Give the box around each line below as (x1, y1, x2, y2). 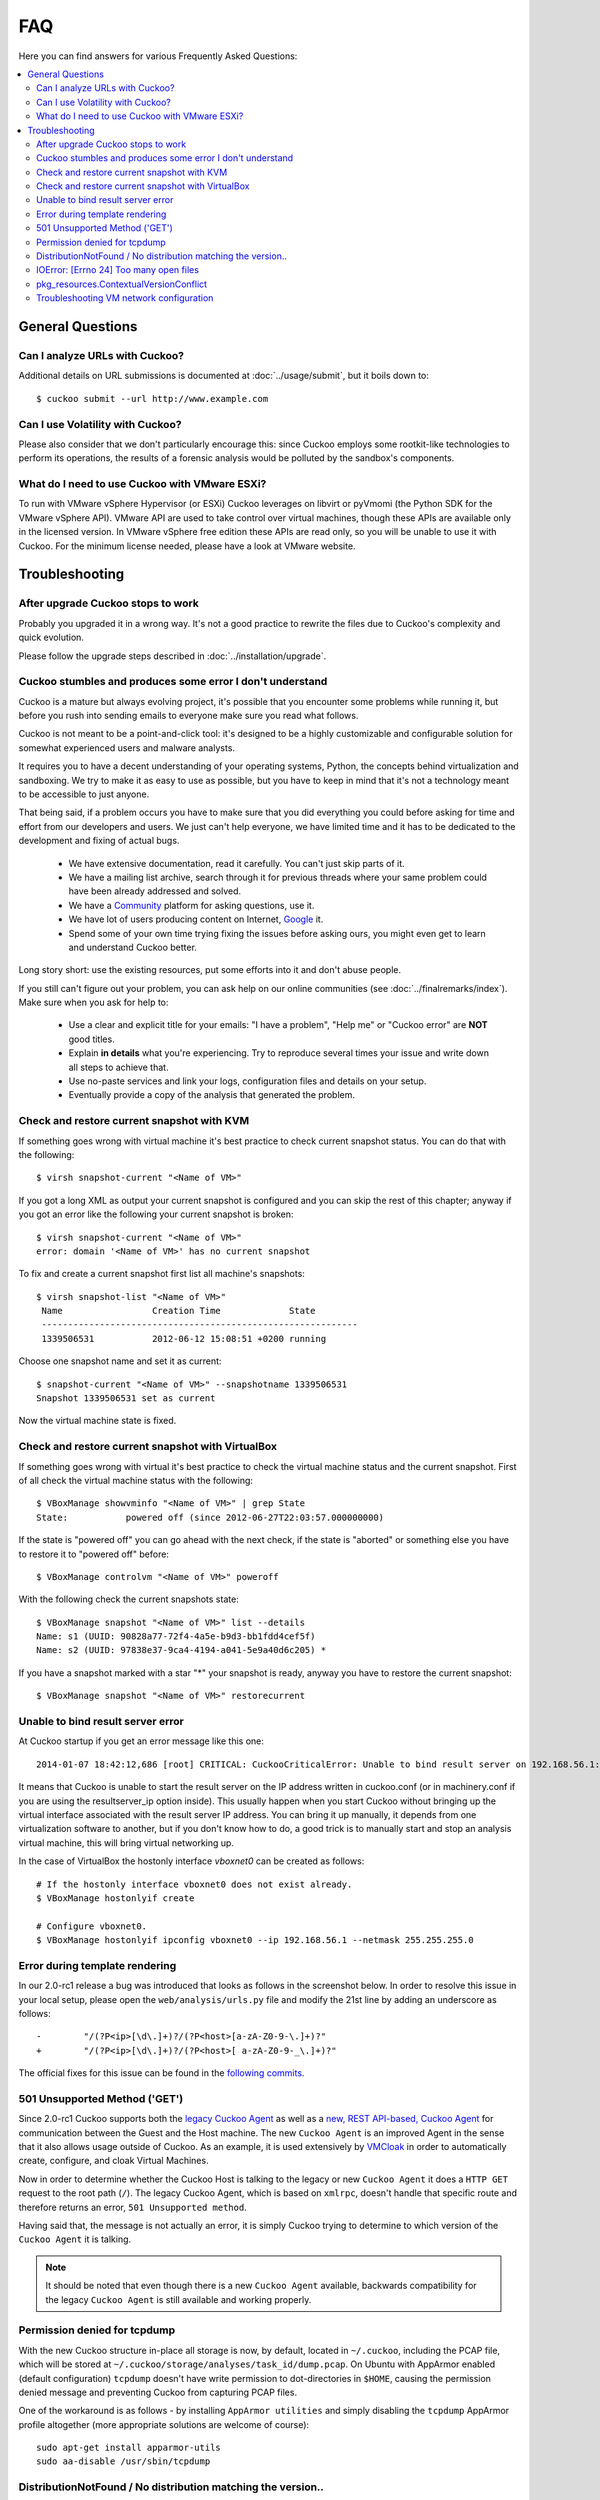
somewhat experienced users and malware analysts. (18, 741, 235, 754)
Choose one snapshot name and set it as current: (18, 1355, 222, 1367)
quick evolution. (18, 631, 85, 644)
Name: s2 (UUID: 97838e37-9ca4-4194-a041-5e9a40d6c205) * (36, 1645, 327, 1656)
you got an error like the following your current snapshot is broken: (18, 1208, 294, 1220)
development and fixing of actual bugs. (18, 835, 180, 847)
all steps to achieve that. (68, 1061, 169, 1073)
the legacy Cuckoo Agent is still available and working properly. (45, 2293, 312, 2305)
